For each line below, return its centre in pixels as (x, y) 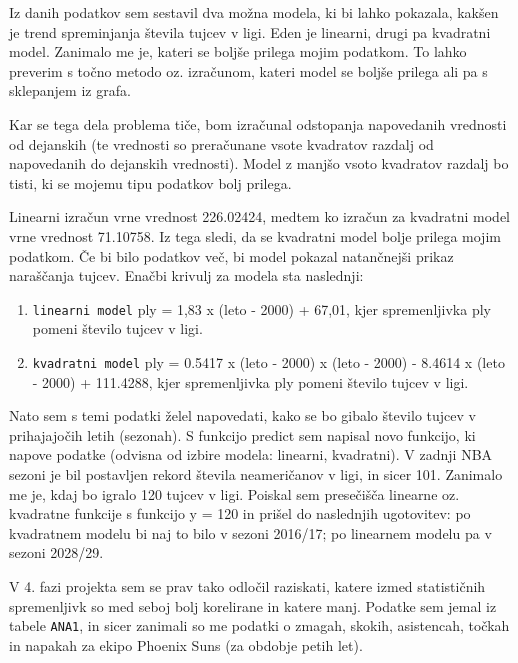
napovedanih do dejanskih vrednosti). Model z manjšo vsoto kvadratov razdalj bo (259, 163)
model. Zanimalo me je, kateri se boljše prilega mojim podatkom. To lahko (238, 51)
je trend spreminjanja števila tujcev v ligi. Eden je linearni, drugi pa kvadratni (250, 31)
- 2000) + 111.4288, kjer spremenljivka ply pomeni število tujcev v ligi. (250, 381)
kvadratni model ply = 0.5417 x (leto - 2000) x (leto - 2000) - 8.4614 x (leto (268, 361)
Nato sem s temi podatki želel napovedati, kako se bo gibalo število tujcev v (242, 415)
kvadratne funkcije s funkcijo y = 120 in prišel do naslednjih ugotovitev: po (240, 513)
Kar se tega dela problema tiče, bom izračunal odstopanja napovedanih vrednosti (258, 123)
